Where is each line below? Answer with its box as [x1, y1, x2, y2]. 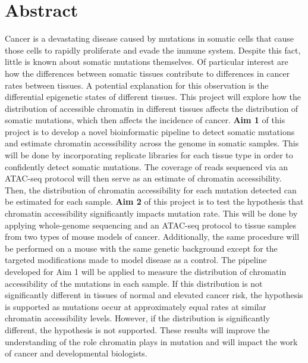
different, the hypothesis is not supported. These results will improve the [5, 323, 270, 336]
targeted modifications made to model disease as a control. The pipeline [5, 254, 267, 266]
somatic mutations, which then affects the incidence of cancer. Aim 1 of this [5, 114, 285, 126]
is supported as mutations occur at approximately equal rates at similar [5, 300, 266, 312]
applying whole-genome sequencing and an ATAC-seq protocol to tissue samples [5, 218, 297, 231]
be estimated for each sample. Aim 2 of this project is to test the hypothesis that [5, 195, 304, 208]
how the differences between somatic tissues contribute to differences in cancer [5, 67, 290, 79]
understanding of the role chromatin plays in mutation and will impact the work [5, 335, 298, 348]
